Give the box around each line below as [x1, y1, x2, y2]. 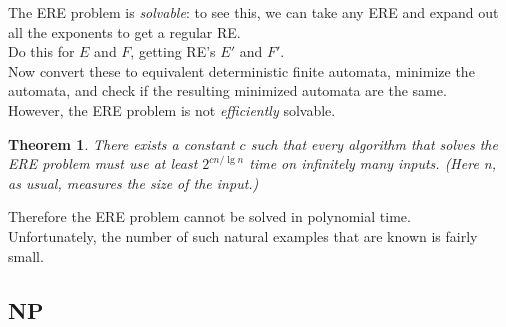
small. [8, 245, 44, 266]
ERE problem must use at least [8, 153, 198, 174]
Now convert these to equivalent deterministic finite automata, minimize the [8, 60, 475, 81]
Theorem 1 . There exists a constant [8, 133, 235, 154]
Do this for [8, 41, 75, 62]
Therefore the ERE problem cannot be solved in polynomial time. [8, 206, 411, 227]
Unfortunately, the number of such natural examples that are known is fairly [8, 225, 478, 246]
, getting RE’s [130, 41, 216, 62]
